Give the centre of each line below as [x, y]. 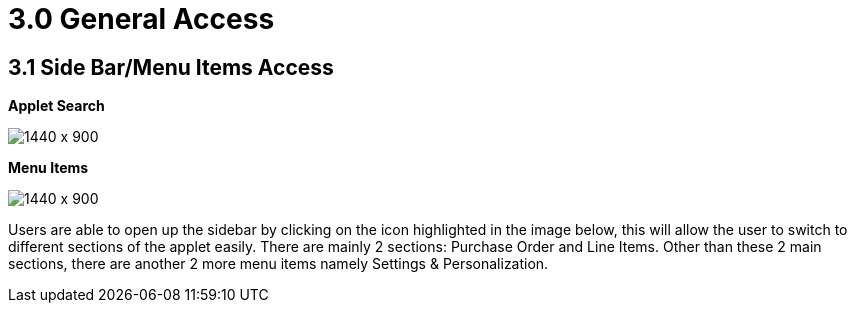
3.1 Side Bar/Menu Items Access [171, 67]
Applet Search [56, 106]
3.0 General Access [141, 19]
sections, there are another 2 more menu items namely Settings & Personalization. [278, 264]
